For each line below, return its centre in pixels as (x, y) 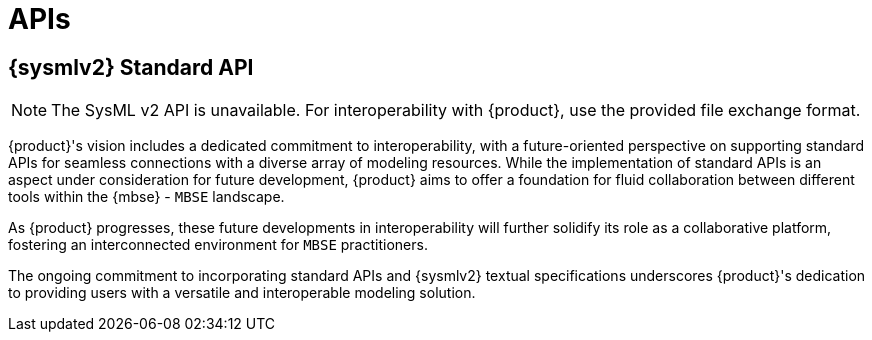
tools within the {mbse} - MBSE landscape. (146, 197)
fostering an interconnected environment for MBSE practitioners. (218, 245)
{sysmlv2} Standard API (131, 67)
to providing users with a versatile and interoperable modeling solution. (242, 293)
